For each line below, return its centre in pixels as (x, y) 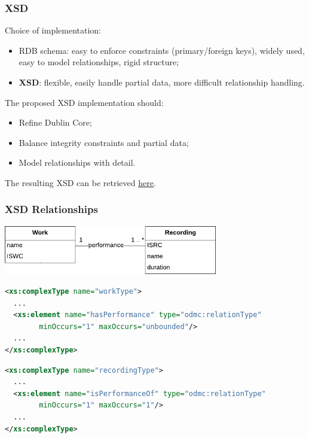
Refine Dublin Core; (55, 122)
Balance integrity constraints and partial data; (104, 142)
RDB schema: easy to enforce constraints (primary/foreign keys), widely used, (162, 50)
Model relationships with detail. (77, 162)
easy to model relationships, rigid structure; (99, 62)
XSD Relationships (51, 209)
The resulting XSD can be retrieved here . (80, 182)
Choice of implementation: (53, 30)
